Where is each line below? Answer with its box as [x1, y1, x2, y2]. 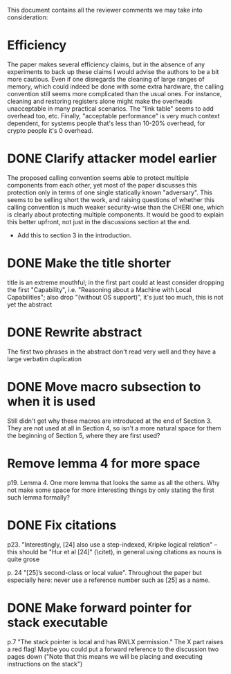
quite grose [7, 555, 40, 563]
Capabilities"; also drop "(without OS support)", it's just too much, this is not [7, 293, 223, 301]
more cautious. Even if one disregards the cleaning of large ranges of [7, 75, 205, 83]
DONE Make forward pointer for [7, 600, 192, 615]
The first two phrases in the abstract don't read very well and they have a [7, 347, 216, 356]
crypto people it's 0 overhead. [7, 126, 93, 134]
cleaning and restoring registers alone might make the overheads [7, 97, 193, 105]
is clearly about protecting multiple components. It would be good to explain [7, 210, 224, 219]
